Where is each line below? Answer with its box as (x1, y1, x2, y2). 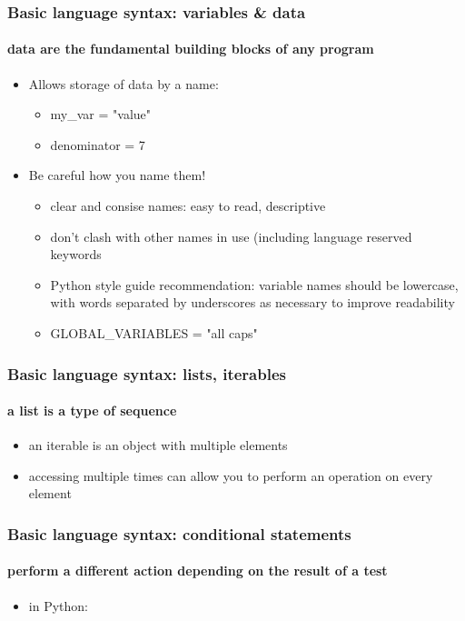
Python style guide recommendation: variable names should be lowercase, (50, 275, 459, 294)
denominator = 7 (50, 135, 145, 154)
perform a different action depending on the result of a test (7, 561, 388, 580)
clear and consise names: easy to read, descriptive (50, 196, 326, 215)
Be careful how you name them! (28, 165, 206, 185)
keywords (50, 245, 102, 264)
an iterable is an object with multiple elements (28, 436, 288, 455)
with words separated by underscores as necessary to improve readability (50, 293, 455, 312)
